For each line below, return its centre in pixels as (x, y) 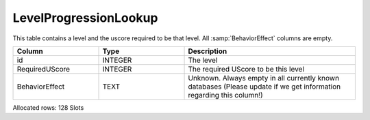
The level (203, 60)
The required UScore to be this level (246, 69)
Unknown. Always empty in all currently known (263, 78)
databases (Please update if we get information (264, 87)
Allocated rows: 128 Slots (48, 107)
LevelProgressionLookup (85, 18)
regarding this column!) (225, 95)
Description (208, 51)
